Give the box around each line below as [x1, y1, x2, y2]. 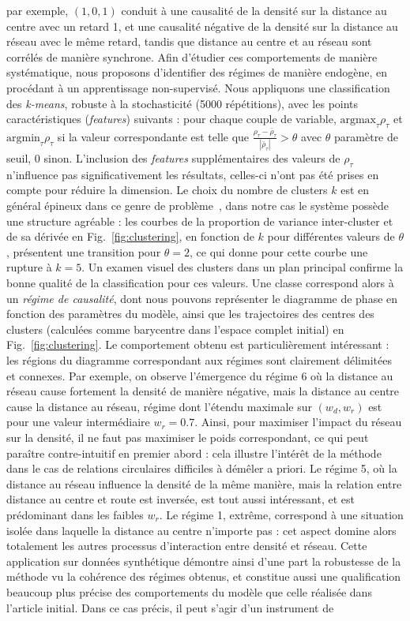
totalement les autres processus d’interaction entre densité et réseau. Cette [6, 537, 367, 554]
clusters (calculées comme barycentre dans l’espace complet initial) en [6, 320, 344, 337]
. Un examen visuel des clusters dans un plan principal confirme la [81, 259, 404, 275]
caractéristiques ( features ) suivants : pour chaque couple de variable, [6, 110, 337, 127]
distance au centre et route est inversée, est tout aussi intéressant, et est [6, 491, 355, 507]
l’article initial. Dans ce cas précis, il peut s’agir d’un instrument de [6, 599, 334, 615]
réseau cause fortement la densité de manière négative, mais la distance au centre [6, 383, 400, 399]
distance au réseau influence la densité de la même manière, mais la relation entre [6, 475, 402, 492]
